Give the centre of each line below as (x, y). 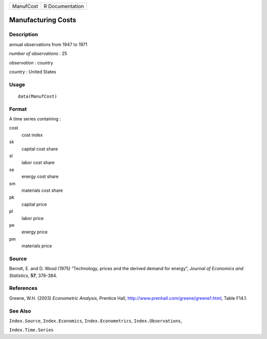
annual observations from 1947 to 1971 (48, 44)
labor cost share (38, 163)
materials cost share (42, 190)
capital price (34, 204)
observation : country (31, 62)
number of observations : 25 (38, 54)
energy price (35, 232)
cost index (32, 135)
